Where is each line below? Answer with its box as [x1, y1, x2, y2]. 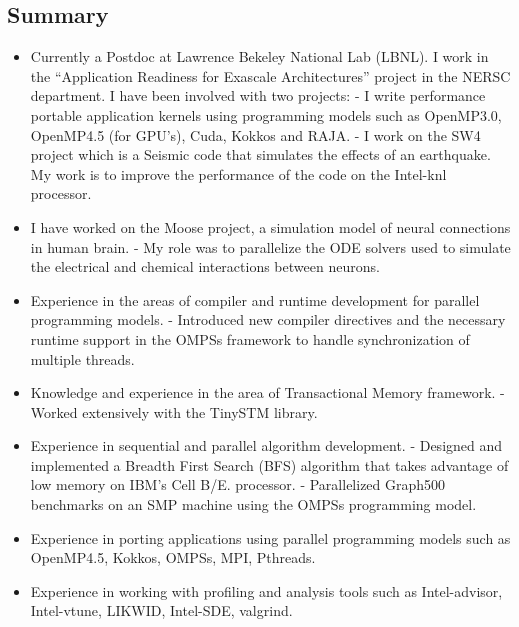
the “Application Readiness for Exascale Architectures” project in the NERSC [30, 65, 511, 86]
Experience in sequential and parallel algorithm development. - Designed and [30, 435, 503, 456]
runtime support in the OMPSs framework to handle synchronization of [30, 328, 470, 349]
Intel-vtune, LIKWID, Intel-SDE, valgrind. [30, 600, 293, 621]
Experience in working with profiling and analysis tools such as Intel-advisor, [30, 580, 503, 601]
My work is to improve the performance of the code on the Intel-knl [30, 163, 447, 184]
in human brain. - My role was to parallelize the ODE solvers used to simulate [30, 236, 511, 257]
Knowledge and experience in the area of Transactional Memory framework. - [30, 382, 505, 403]
